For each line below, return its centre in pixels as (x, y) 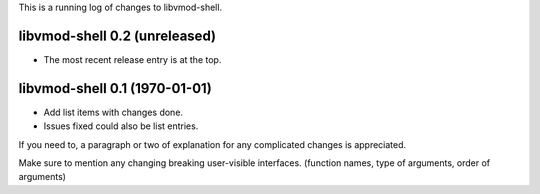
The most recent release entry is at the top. (132, 59)
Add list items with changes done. (113, 112)
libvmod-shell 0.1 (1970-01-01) (115, 88)
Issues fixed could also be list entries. (121, 126)
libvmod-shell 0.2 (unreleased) (117, 35)
